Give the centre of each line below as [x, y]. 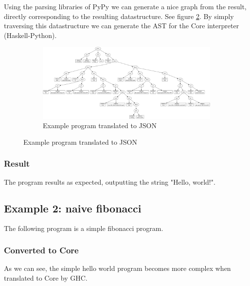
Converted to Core [41, 250]
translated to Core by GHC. [46, 277]
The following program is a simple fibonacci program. [84, 228]
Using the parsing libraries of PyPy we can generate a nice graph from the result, [125, 6]
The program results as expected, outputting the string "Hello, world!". [110, 181]
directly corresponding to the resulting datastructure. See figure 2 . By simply [119, 16]
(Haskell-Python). [30, 35]
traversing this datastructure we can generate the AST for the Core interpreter [122, 26]
